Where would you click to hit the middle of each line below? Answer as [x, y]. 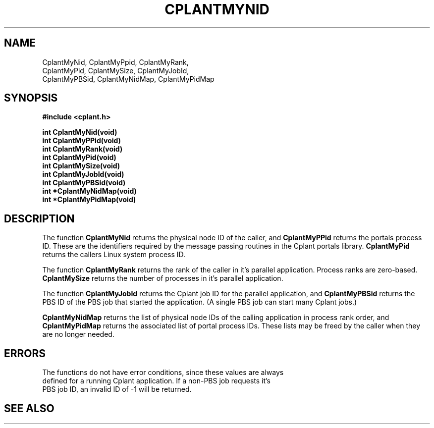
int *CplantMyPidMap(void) [89, 200]
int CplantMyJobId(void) [83, 174]
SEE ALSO [29, 408]
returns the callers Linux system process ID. [114, 255]
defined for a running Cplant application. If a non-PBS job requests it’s [157, 381]
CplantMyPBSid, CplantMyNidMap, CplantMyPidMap [128, 79]
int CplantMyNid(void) [80, 132]
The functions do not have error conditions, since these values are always [163, 373]
